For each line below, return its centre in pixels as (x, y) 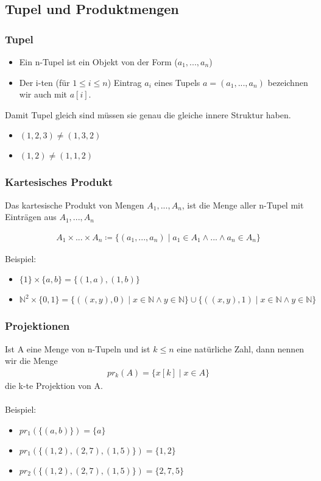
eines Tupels (177, 82)
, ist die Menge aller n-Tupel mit (243, 205)
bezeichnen (288, 82)
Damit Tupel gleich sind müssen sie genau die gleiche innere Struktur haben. (148, 114)
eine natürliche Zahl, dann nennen (241, 348)
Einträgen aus (31, 217)
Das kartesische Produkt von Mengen (75, 205)
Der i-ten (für (44, 82)
